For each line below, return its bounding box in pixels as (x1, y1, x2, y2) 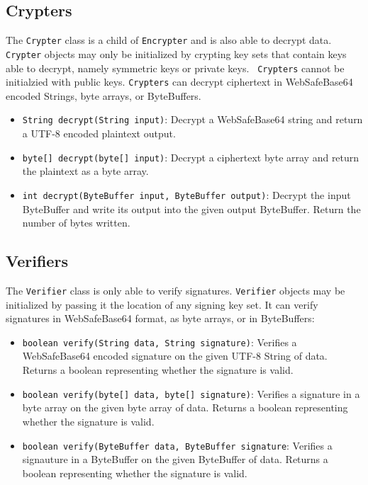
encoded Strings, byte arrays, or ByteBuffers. (6, 88, 201, 103)
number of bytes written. (22, 215, 130, 230)
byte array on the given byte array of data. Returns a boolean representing (22, 400, 348, 415)
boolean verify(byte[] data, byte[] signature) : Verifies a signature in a (22, 386, 360, 401)
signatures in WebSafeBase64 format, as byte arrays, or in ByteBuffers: (6, 311, 315, 326)
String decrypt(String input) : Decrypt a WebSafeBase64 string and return (22, 112, 363, 127)
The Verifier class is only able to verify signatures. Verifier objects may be (6, 283, 345, 297)
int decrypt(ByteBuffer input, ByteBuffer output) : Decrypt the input (22, 187, 351, 202)
